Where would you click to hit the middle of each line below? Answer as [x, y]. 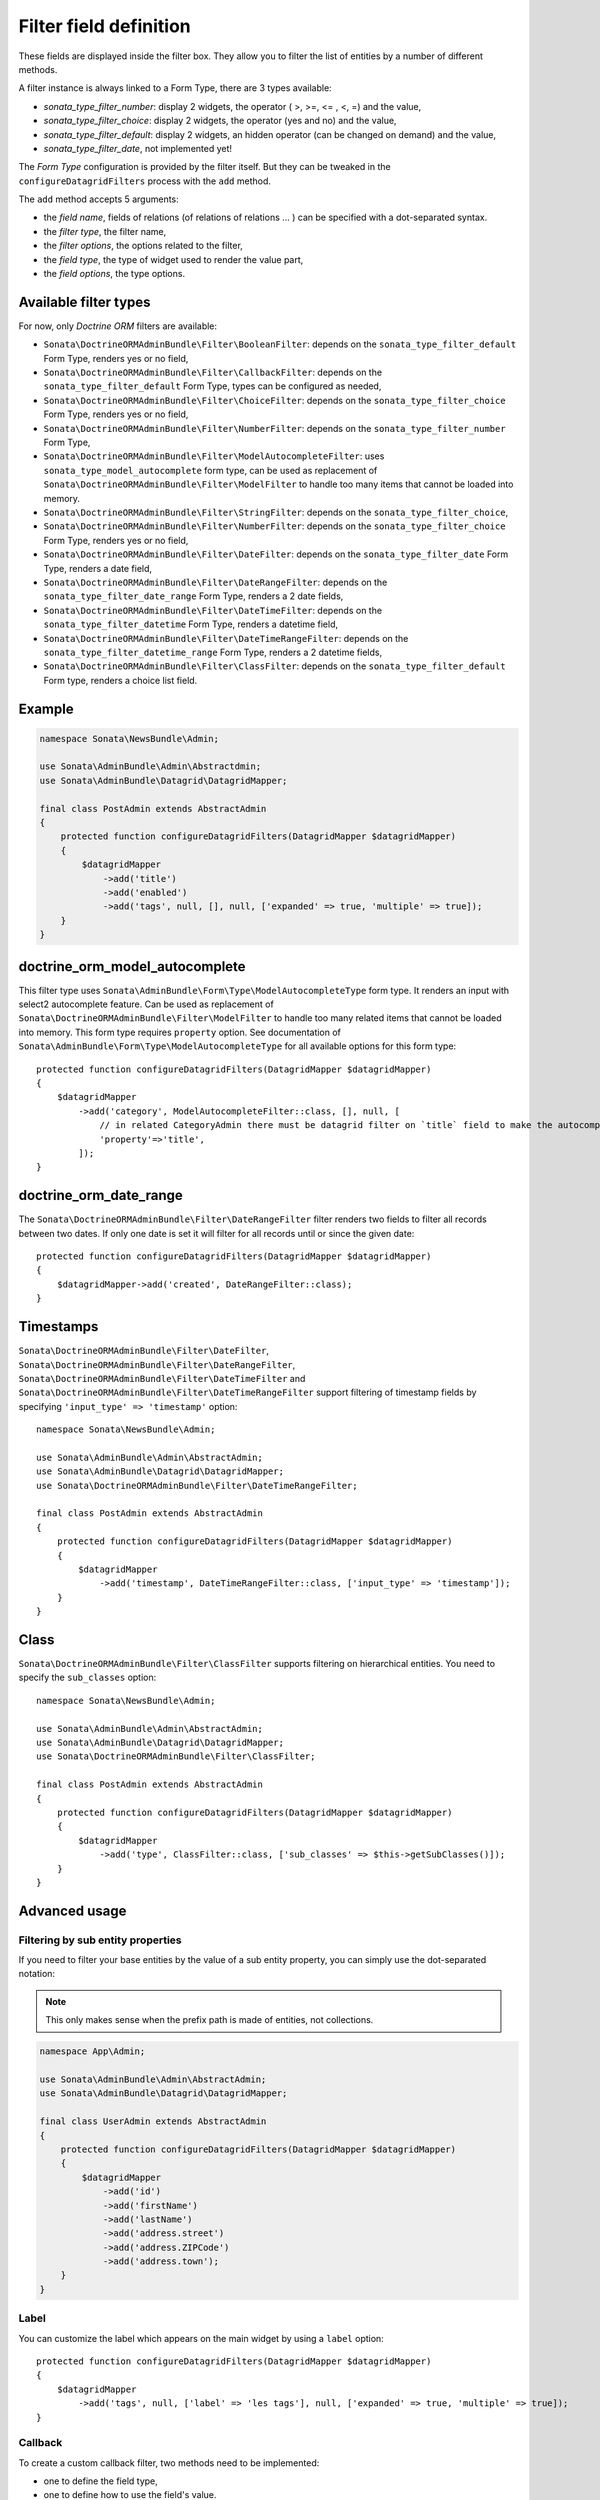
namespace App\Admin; [92, 2051]
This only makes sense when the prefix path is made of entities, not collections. [209, 2020]
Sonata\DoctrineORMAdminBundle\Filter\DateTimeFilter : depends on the [213, 610]
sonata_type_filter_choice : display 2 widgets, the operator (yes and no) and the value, [220, 121]
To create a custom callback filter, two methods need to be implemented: [169, 2462]
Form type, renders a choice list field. [120, 680]
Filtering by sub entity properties [100, 1940]
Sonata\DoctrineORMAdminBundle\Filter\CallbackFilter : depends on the [213, 372]
